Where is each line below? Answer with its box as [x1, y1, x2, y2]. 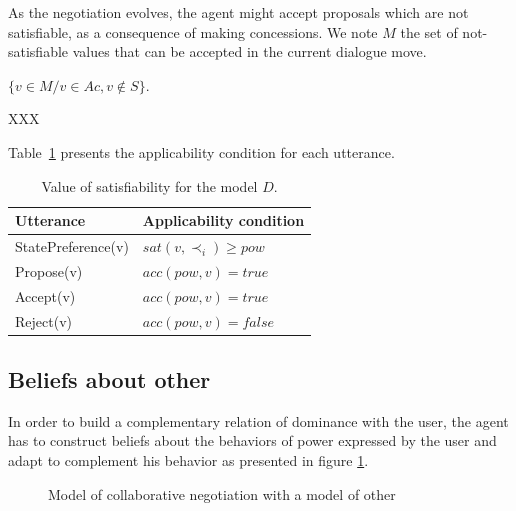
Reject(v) [15, 310, 72, 331]
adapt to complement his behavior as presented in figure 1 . [8, 450, 369, 471]
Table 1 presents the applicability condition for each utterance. [8, 141, 395, 162]
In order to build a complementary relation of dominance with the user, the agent [8, 410, 509, 431]
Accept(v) [15, 285, 76, 306]
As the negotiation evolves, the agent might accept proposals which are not [8, 2, 469, 22]
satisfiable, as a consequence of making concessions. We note [8, 21, 378, 42]
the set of [400, 21, 458, 42]
